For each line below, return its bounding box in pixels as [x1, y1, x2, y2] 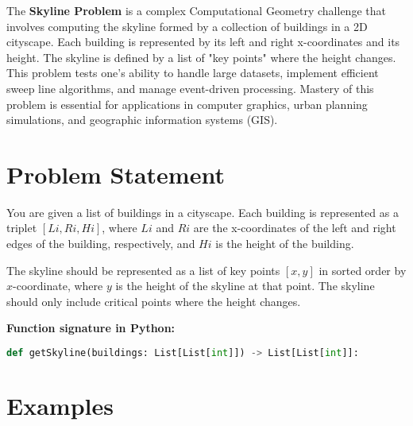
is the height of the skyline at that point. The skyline [115, 277, 375, 294]
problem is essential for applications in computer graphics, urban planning [6, 95, 368, 112]
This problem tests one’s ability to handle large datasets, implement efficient [6, 64, 379, 81]
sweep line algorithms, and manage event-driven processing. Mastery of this [6, 79, 374, 96]
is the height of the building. [215, 235, 354, 252]
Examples [6, 389, 114, 422]
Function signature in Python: [6, 319, 176, 336]
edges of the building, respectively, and [6, 235, 195, 252]
